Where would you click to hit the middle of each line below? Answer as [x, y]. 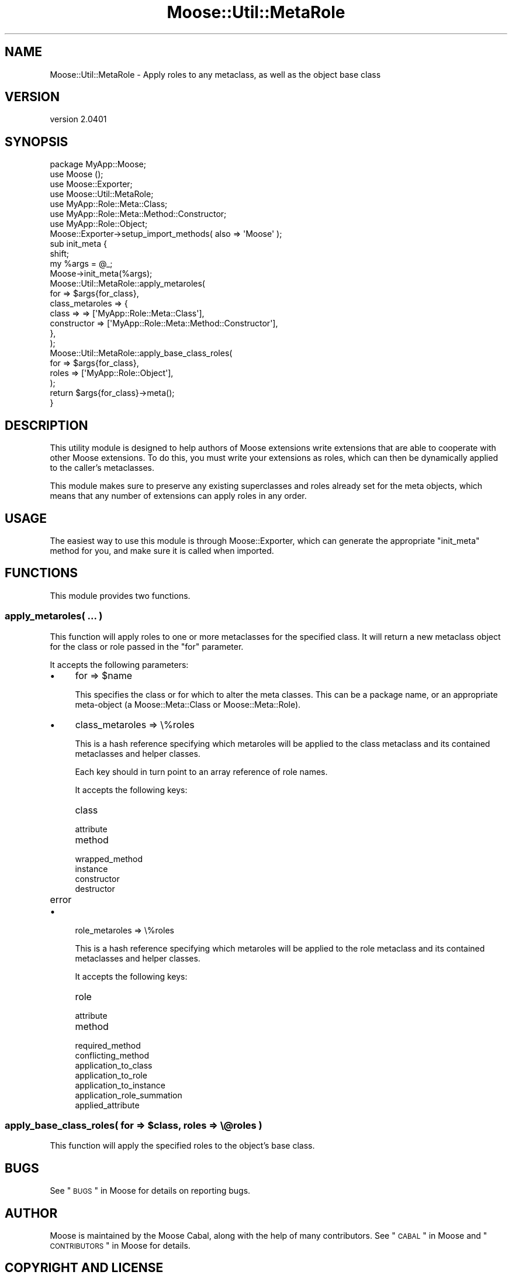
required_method [108, 1045]
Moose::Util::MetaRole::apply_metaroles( [127, 284]
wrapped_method [109, 859]
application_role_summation [129, 1095]
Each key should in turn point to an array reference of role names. [201, 771]
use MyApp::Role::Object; [99, 224]
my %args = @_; [81, 264]
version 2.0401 [78, 119]
